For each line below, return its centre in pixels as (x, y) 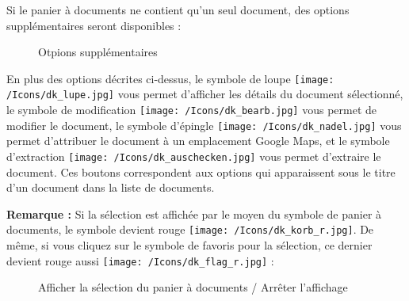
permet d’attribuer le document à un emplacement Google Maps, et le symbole (198, 141)
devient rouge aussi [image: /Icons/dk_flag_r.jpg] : (140, 260)
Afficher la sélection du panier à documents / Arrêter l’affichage (193, 287)
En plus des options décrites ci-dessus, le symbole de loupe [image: (170, 78)
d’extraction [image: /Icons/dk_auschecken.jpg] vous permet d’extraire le (194, 156)
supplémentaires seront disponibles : (94, 25)
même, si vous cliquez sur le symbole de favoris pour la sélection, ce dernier (189, 245)
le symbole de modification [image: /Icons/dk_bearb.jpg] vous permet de (192, 110)
